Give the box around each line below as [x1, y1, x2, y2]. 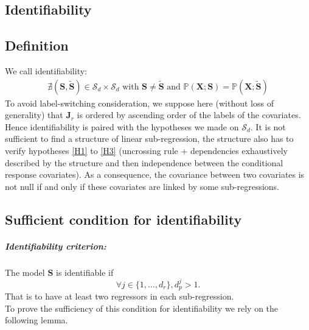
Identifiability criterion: [5, 239, 106, 252]
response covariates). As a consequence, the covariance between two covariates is [5, 168, 305, 181]
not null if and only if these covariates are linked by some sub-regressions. [5, 180, 280, 192]
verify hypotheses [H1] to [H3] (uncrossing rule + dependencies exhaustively [5, 144, 288, 156]
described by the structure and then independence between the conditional [5, 156, 283, 169]
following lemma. [5, 314, 68, 326]
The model [5, 265, 45, 278]
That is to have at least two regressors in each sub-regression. [5, 290, 234, 303]
